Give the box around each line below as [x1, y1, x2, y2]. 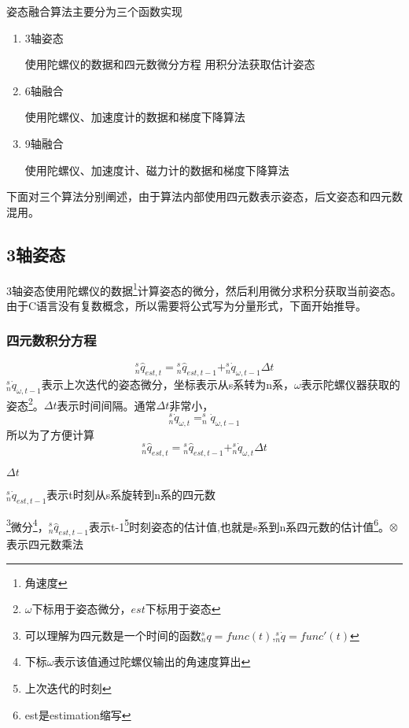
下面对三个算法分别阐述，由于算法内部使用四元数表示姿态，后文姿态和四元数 [6, 188, 403, 205]
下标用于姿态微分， [31, 601, 131, 617]
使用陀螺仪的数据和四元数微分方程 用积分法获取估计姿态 [24, 56, 315, 72]
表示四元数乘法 [6, 536, 83, 552]
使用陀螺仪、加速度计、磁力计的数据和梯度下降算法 [24, 161, 289, 178]
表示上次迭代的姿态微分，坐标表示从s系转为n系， [41, 375, 295, 392]
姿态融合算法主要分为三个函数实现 [6, 3, 182, 19]
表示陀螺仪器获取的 [300, 375, 400, 392]
